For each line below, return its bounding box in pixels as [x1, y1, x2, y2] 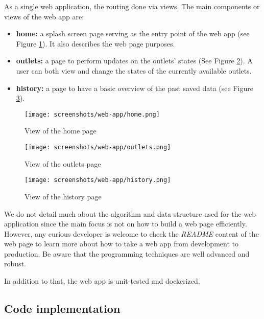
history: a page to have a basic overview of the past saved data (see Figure [16, 82, 253, 93]
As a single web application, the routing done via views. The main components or [4, 1, 260, 11]
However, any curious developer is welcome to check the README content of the [4, 228, 259, 239]
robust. [4, 258, 26, 269]
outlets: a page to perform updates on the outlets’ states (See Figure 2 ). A [16, 55, 253, 66]
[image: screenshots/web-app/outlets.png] [25, 144, 171, 151]
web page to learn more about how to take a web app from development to [4, 238, 238, 249]
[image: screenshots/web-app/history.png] [25, 176, 171, 184]
